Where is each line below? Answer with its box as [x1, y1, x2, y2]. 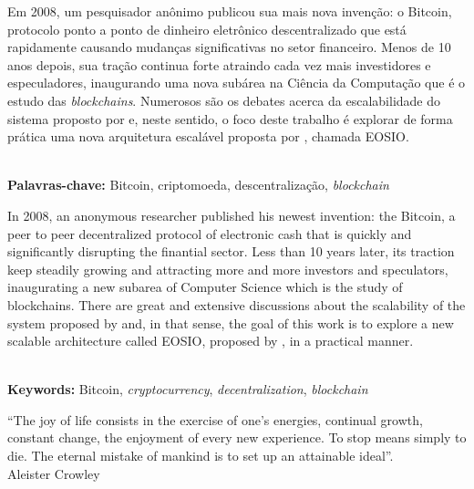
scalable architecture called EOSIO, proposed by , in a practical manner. [7, 331, 414, 350]
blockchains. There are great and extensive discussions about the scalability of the [7, 295, 466, 314]
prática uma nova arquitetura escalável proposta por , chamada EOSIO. [7, 127, 409, 146]
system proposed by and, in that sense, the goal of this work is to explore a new [7, 313, 454, 332]
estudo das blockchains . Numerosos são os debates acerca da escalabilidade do [7, 90, 441, 109]
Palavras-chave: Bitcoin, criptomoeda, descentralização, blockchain [7, 175, 389, 194]
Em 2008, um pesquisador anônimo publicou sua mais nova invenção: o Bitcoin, [7, 2, 452, 20]
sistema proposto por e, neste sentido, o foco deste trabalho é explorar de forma [7, 109, 453, 128]
